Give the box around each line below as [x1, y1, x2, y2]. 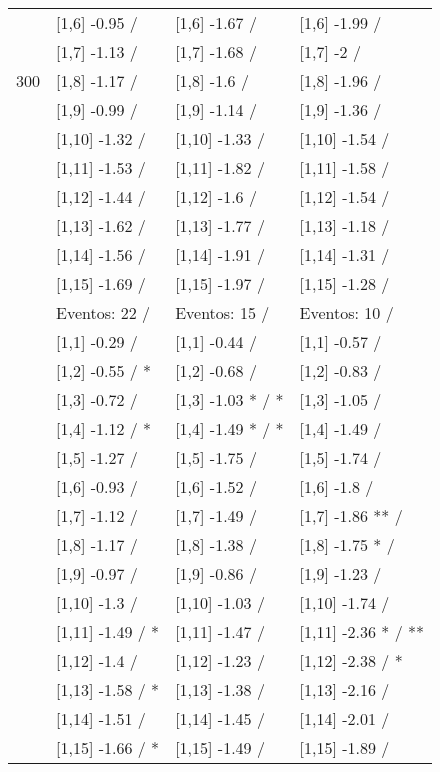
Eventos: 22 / [56, 301, 151, 324]
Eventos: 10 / [299, 301, 394, 324]
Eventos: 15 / [175, 301, 270, 324]
